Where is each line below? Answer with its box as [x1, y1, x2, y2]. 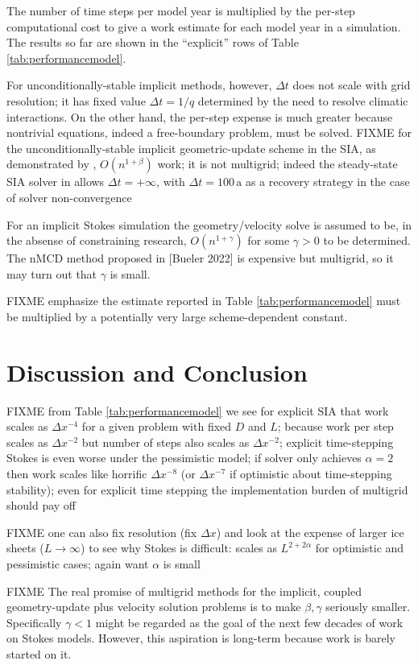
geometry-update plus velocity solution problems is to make [6, 598, 301, 615]
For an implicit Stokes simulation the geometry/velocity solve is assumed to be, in [6, 216, 412, 233]
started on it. [6, 645, 72, 662]
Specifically [6, 613, 62, 630]
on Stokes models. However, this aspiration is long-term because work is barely [6, 630, 395, 646]
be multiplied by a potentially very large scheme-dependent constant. [6, 308, 348, 324]
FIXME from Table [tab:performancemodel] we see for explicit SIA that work [6, 402, 389, 419]
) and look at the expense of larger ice [216, 523, 404, 540]
